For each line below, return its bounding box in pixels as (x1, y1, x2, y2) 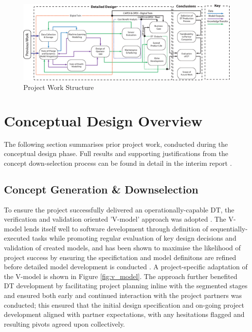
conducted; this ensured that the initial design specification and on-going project (4, 299, 244, 310)
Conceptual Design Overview (4, 110, 203, 130)
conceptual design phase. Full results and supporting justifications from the (4, 148, 228, 158)
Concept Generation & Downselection (4, 181, 198, 196)
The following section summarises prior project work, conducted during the (4, 139, 228, 149)
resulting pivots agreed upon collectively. (4, 318, 125, 329)
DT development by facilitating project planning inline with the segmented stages (4, 280, 248, 291)
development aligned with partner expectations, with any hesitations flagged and (4, 309, 245, 319)
